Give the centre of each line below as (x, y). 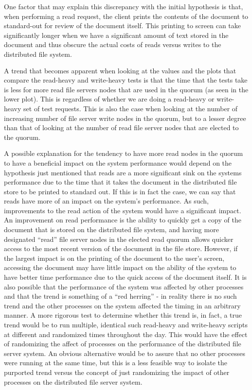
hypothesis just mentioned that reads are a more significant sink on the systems (123, 172)
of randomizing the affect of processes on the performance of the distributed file (123, 344)
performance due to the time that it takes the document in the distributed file (120, 182)
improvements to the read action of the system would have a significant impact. (123, 210)
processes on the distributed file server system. (73, 382)
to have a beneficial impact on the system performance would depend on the (118, 162)
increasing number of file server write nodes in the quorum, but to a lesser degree (125, 118)
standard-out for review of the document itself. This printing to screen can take (123, 25)
